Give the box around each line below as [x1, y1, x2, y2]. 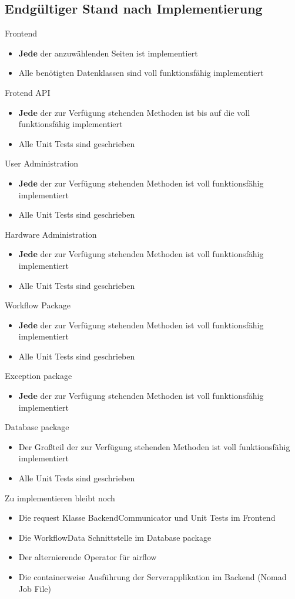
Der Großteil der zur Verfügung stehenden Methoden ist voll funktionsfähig [18, 440, 290, 452]
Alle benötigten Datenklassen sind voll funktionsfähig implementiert [18, 66, 264, 79]
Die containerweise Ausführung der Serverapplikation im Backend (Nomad [18, 571, 287, 583]
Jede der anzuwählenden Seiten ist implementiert [18, 46, 198, 59]
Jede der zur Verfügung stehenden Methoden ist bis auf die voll [18, 106, 250, 118]
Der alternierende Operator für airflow [18, 551, 157, 563]
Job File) [18, 582, 52, 594]
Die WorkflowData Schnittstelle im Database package [18, 531, 212, 543]
